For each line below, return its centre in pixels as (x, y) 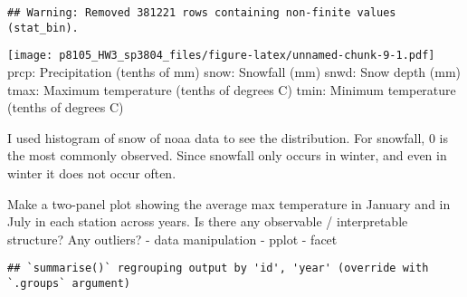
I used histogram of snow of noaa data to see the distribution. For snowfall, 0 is (228, 137)
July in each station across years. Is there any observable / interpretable (208, 221)
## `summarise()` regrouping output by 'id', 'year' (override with (218, 268)
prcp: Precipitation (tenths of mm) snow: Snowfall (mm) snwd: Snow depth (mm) (234, 71)
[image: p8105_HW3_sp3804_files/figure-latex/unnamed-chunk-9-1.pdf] (221, 56)
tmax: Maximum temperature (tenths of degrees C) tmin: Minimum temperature (232, 89)
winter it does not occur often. (92, 172)
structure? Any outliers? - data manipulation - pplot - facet (172, 239)
